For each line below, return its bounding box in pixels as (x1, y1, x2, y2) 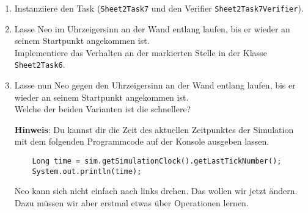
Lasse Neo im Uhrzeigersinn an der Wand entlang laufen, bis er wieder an (14, 22, 290, 35)
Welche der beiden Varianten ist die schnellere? (14, 103, 191, 115)
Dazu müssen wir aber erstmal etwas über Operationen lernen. (14, 196, 249, 209)
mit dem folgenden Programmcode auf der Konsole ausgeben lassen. (14, 135, 269, 148)
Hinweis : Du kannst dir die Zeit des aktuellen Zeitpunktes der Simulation (14, 123, 294, 135)
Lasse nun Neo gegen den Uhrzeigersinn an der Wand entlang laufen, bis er (14, 79, 296, 92)
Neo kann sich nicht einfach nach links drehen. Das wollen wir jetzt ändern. (14, 184, 298, 197)
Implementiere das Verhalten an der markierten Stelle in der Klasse (14, 46, 267, 59)
